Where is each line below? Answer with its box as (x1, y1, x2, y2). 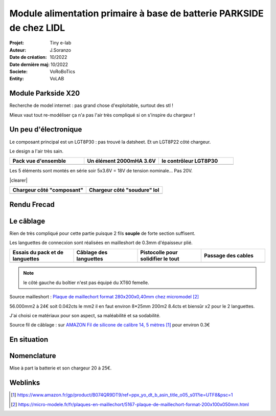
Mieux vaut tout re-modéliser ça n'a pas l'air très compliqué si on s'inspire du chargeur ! (9, 112, 195, 118)
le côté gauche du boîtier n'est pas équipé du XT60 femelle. (23, 279, 149, 286)
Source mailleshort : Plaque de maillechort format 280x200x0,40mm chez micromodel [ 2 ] (9, 294, 199, 300)
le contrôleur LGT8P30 (162, 158, 218, 165)
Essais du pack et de (12, 249, 64, 256)
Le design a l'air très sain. (9, 148, 64, 154)
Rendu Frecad (9, 200, 55, 209)
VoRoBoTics (50, 68, 75, 74)
